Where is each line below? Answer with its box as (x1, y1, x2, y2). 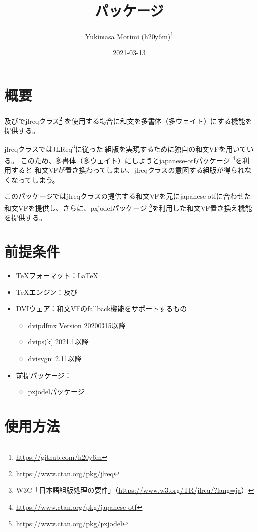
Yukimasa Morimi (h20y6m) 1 (85, 30, 174, 41)
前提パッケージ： (16, 370, 72, 380)
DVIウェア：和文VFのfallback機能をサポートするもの (16, 303, 187, 314)
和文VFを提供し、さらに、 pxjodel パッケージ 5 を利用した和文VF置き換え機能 (4, 201, 252, 213)
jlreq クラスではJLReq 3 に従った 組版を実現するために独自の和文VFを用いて (4, 142, 247, 154)
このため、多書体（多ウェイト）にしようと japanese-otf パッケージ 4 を (20, 154, 243, 165)
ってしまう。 (18, 174, 59, 185)
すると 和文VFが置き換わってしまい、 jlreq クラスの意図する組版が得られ (11, 165, 245, 175)
